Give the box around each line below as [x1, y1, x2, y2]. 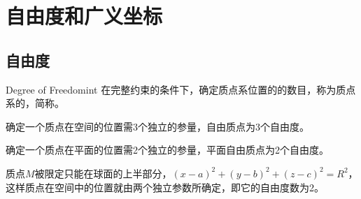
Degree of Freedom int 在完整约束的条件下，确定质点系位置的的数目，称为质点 [6, 82, 356, 96]
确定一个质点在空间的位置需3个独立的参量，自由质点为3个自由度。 [6, 119, 309, 133]
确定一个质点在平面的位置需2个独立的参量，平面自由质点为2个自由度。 [6, 142, 329, 157]
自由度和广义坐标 [6, 1, 163, 30]
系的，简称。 [6, 96, 64, 110]
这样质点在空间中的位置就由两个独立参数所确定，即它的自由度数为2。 [6, 179, 324, 194]
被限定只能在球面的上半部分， [34, 165, 172, 180]
